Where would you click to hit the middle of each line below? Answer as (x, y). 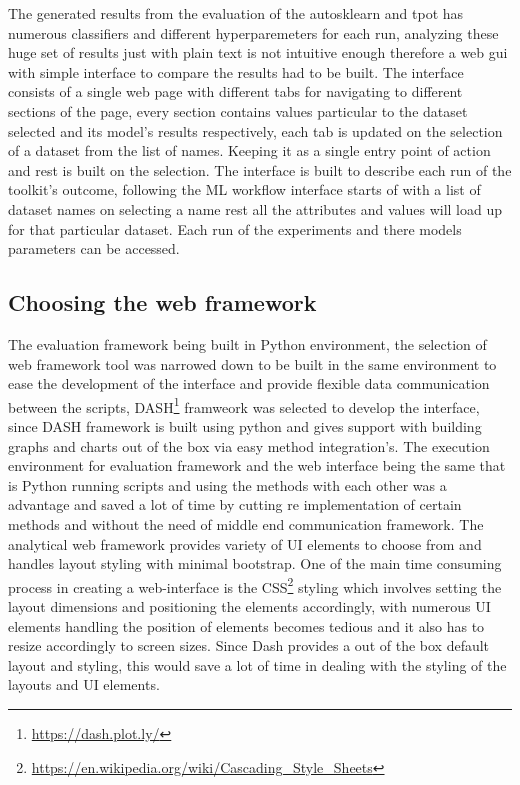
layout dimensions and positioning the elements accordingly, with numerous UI (249, 605)
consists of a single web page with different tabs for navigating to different (235, 91)
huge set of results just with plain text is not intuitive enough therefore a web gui (258, 52)
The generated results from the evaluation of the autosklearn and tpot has (236, 13)
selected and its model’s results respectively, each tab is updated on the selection (255, 130)
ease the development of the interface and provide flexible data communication (249, 383)
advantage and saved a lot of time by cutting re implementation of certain (235, 504)
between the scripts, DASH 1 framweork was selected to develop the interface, (244, 405)
